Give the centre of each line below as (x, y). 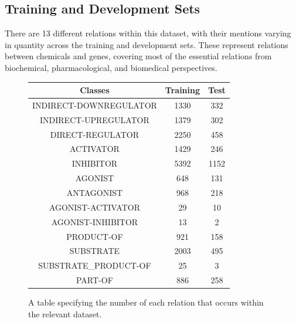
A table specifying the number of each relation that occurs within (146, 302)
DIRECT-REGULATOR (94, 134)
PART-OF (95, 280)
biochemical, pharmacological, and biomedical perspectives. (111, 67)
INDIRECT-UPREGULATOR (95, 119)
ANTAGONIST (95, 192)
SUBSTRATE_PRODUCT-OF (95, 265)
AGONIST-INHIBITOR (95, 221)
